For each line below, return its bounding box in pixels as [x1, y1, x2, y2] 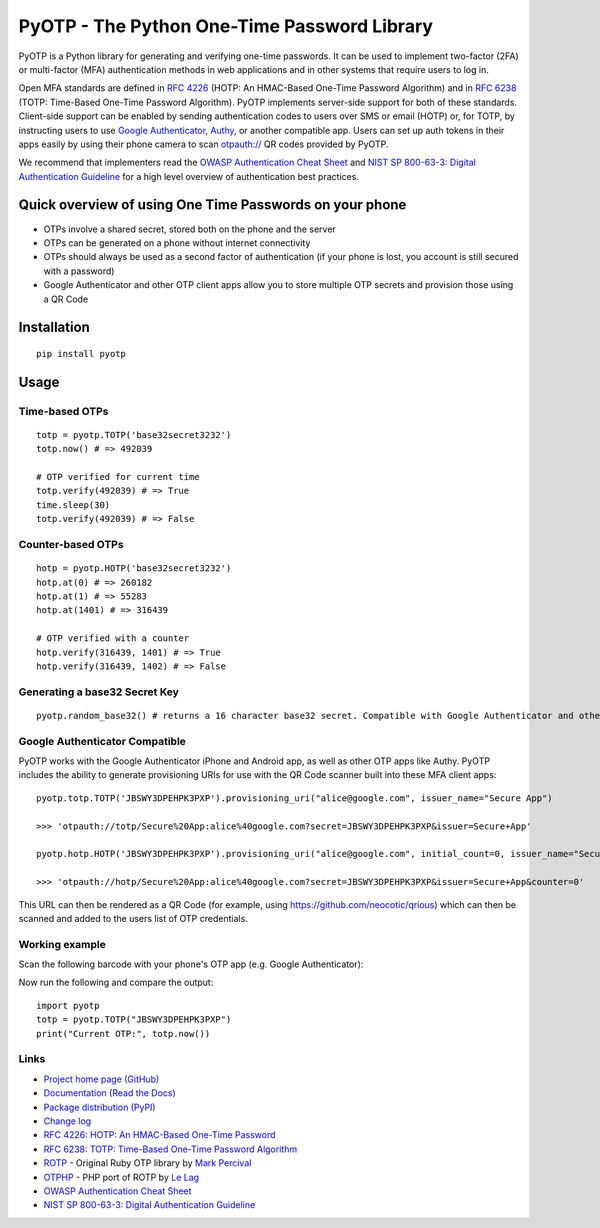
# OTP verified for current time [36, 471, 200, 483]
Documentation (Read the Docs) [43, 1087, 177, 1099]
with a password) [43, 265, 115, 277]
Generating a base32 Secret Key [18, 685, 180, 699]
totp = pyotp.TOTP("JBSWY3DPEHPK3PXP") [36, 1014, 232, 1025]
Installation [18, 319, 90, 336]
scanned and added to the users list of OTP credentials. [18, 912, 249, 924]
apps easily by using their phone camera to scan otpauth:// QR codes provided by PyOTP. [18, 138, 389, 150]
